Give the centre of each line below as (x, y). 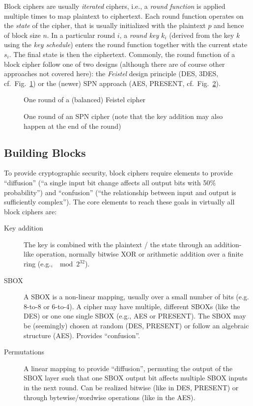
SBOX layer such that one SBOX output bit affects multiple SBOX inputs (136, 378)
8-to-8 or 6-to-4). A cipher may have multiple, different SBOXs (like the (132, 306)
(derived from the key (202, 35)
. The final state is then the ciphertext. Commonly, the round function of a (122, 54)
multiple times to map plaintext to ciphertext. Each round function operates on (124, 15)
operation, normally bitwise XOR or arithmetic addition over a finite (140, 254)
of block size (22, 35)
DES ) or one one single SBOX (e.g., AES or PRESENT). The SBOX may (135, 316)
